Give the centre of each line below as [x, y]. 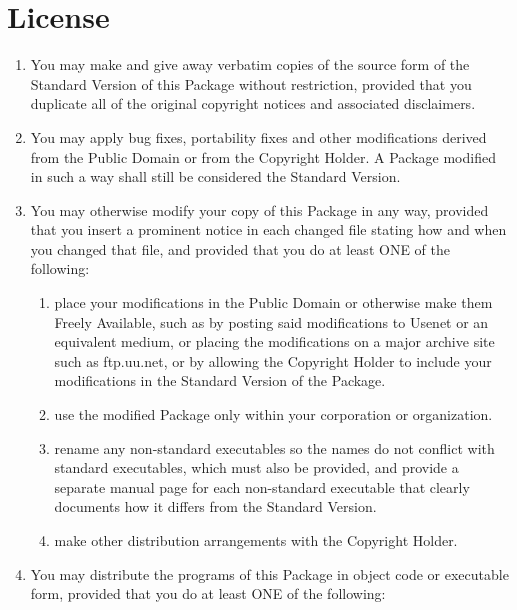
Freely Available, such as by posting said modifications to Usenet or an [271, 321]
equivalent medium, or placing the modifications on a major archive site [274, 341]
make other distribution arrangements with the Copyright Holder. [256, 540]
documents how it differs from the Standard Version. [215, 506]
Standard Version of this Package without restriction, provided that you [251, 83]
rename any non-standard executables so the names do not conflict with [274, 447]
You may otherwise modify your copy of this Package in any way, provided [259, 209]
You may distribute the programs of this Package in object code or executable [269, 573]
